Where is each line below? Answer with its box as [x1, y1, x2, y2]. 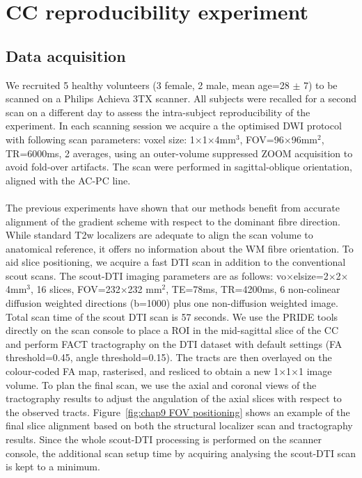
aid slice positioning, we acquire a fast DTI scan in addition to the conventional [6, 255, 346, 269]
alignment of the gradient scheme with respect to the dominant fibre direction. [6, 214, 340, 228]
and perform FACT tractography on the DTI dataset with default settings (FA [6, 336, 343, 351]
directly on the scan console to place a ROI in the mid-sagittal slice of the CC [6, 323, 339, 337]
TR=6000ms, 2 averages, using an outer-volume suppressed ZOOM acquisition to [6, 145, 353, 160]
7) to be [303, 77, 338, 92]
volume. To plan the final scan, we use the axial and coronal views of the [6, 377, 317, 392]
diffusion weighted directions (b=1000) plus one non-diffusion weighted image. [6, 296, 338, 310]
